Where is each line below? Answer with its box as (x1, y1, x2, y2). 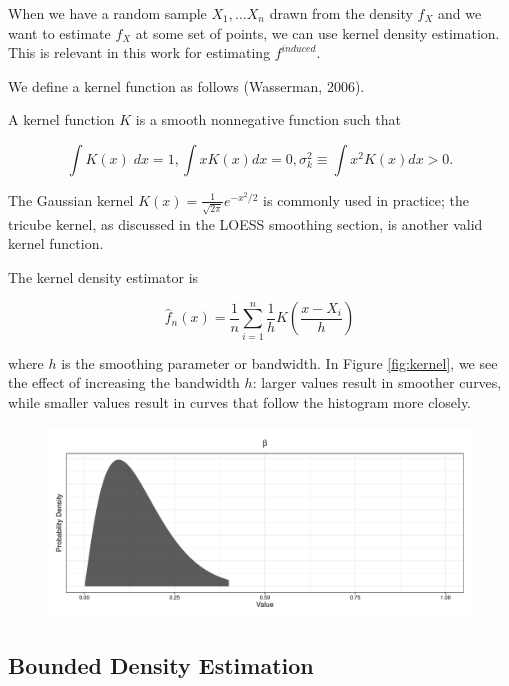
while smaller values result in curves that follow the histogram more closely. (8, 391, 472, 412)
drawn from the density (269, 3, 413, 23)
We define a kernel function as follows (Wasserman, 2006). (8, 75, 365, 96)
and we (438, 3, 482, 23)
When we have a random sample (8, 3, 207, 23)
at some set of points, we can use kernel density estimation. (135, 22, 500, 43)
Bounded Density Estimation (8, 650, 314, 681)
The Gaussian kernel (8, 189, 134, 210)
